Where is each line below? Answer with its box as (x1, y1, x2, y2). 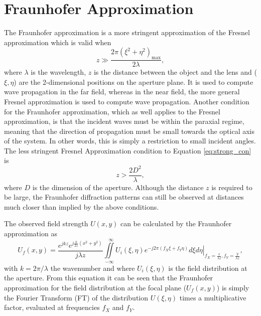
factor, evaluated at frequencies (4, 302, 100, 312)
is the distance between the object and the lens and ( (93, 67, 257, 77)
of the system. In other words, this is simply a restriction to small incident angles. (4, 135, 256, 146)
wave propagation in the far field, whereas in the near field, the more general (4, 86, 240, 97)
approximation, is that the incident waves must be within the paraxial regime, (4, 116, 244, 126)
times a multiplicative (179, 292, 246, 302)
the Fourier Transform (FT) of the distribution (4, 292, 149, 302)
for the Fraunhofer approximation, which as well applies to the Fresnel (4, 106, 220, 116)
